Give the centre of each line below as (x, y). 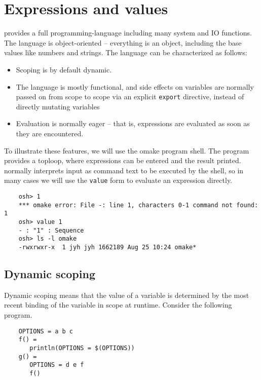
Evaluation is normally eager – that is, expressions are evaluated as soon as (133, 123)
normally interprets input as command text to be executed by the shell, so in (124, 170)
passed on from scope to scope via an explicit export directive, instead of (130, 97)
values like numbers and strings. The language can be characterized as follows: (126, 52)
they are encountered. (50, 133)
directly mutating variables (58, 106)
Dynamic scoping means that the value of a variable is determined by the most (127, 295)
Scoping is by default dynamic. (64, 69)
